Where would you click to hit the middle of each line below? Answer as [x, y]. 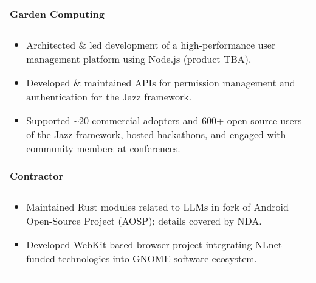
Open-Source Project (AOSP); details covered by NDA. [144, 221]
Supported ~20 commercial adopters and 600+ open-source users [164, 120]
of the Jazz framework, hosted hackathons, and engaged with [156, 134]
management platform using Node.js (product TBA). [139, 59]
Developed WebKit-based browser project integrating [139, 244]
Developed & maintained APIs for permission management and [161, 82]
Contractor [37, 176]
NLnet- [270, 244]
